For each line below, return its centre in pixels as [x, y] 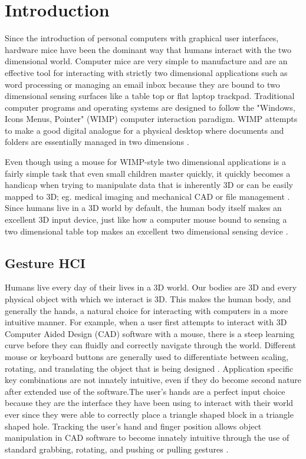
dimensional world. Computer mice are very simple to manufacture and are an [146, 61]
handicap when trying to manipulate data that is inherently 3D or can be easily [149, 185]
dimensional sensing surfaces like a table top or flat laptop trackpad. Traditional [150, 96]
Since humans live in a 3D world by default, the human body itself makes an [143, 208]
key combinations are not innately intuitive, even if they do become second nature [153, 380]
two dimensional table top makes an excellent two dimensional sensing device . [147, 231]
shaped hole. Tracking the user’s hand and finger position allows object [133, 426]
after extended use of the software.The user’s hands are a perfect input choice [145, 391]
